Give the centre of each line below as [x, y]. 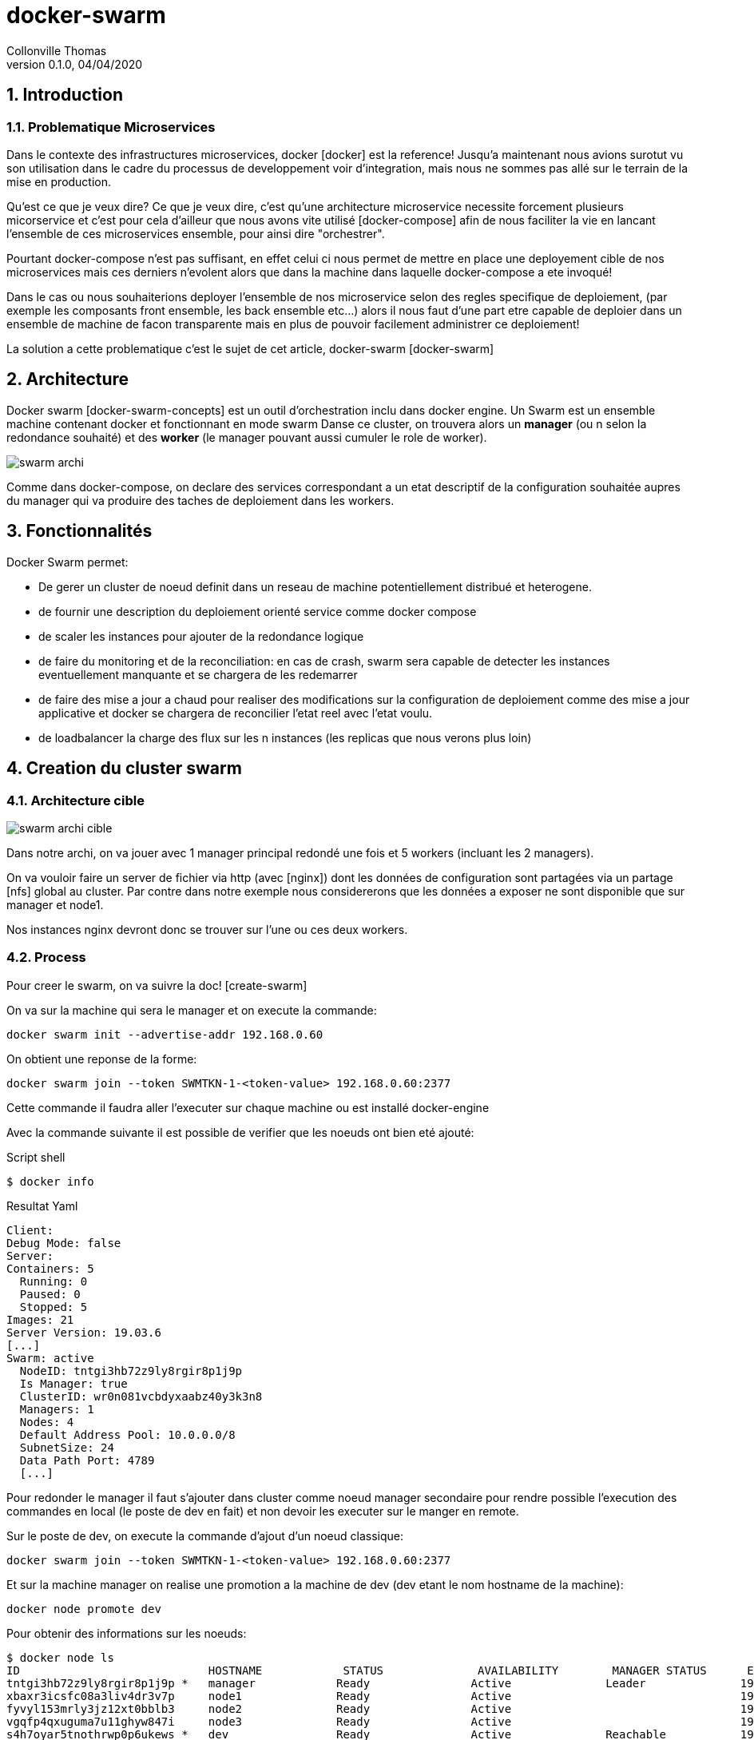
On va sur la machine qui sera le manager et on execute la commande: [192, 1010]
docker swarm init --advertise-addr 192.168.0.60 [165, 1034]
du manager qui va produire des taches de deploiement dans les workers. [200, 500]
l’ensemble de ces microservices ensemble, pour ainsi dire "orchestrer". [196, 233]
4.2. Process [46, 957]
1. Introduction [65, 95]
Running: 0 [54, 1281]
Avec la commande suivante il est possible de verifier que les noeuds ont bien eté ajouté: [240, 1132]
